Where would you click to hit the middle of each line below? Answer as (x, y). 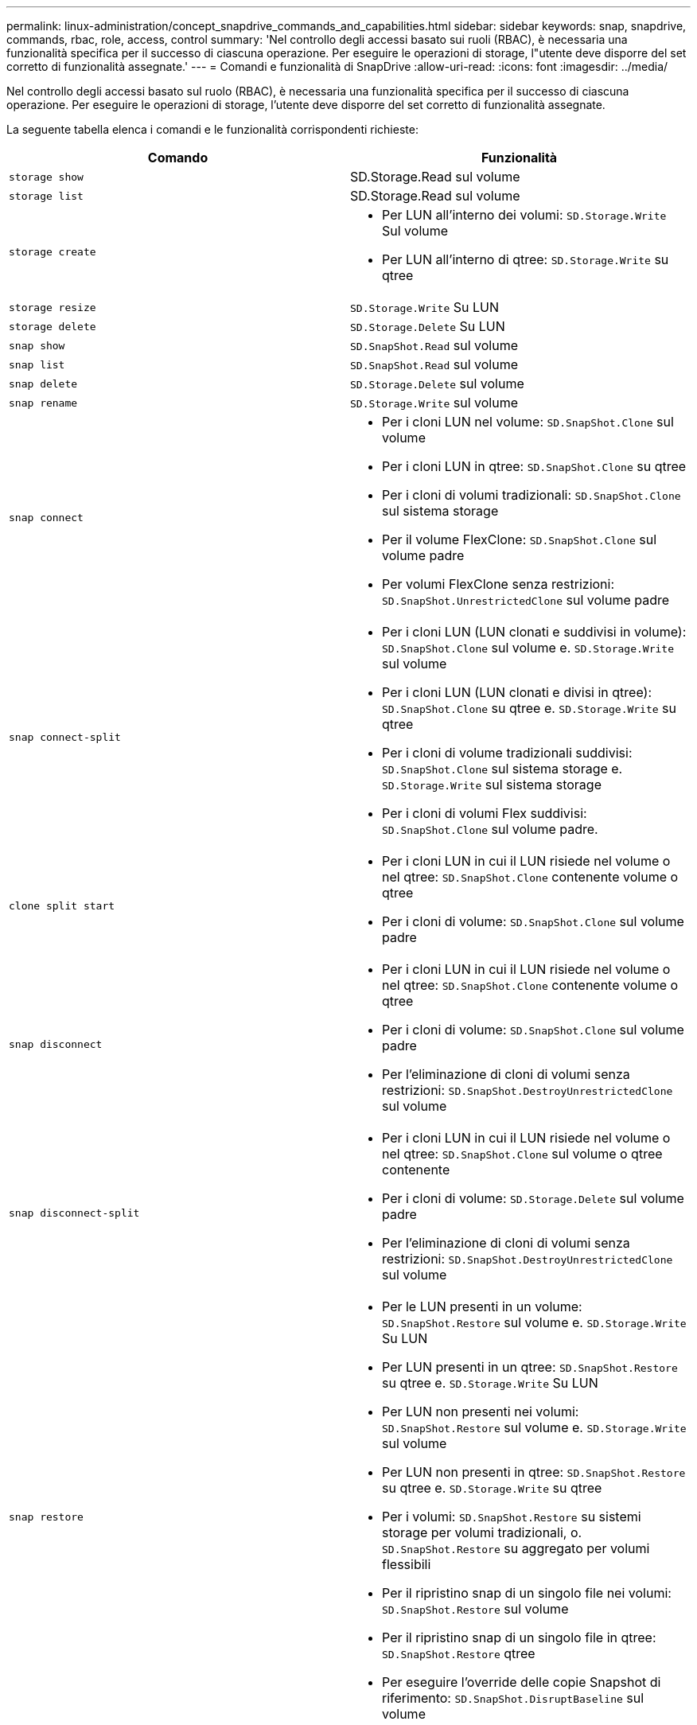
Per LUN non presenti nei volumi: (481, 1412)
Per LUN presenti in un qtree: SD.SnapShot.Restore (530, 1367)
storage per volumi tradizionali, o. (482, 1532)
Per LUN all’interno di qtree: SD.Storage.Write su (526, 259)
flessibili (407, 1564)
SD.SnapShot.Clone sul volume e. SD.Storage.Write (528, 648)
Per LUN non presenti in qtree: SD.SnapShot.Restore (534, 1472)
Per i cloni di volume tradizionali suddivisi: (507, 753)
